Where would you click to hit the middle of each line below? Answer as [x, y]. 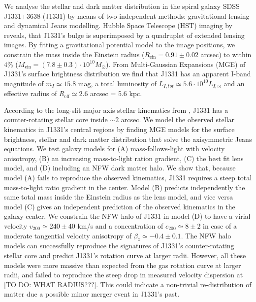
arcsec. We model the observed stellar [178, 119]
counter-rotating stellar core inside [56, 119]
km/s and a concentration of [120, 225]
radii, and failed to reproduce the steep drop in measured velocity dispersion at [124, 275]
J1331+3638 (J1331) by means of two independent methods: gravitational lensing [127, 16]
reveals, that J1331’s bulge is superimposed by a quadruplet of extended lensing [124, 35]
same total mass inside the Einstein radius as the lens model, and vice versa [119, 197]
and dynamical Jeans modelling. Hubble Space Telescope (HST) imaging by [118, 25]
